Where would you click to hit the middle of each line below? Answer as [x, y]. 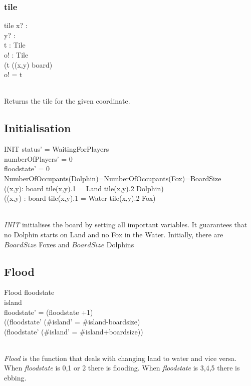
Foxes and [54, 244]
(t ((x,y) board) [28, 64]
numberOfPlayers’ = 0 [38, 158]
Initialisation [38, 128]
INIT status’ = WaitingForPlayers [57, 149]
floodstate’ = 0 [27, 168]
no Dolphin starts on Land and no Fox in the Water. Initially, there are [114, 234]
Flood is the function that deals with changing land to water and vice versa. [120, 358]
